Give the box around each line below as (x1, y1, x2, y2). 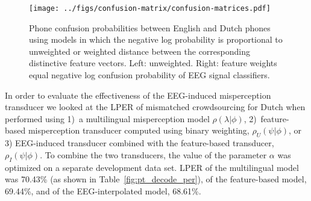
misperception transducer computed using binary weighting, (28, 124, 250, 137)
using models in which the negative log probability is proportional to (29, 33, 283, 46)
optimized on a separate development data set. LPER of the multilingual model (5, 161, 299, 173)
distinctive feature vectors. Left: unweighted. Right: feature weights (29, 57, 277, 69)
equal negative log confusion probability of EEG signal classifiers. (29, 69, 270, 81)
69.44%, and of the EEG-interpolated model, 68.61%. (5, 184, 201, 197)
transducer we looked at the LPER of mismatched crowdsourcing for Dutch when (5, 100, 306, 113)
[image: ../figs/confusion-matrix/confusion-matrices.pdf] (29, 4, 271, 13)
